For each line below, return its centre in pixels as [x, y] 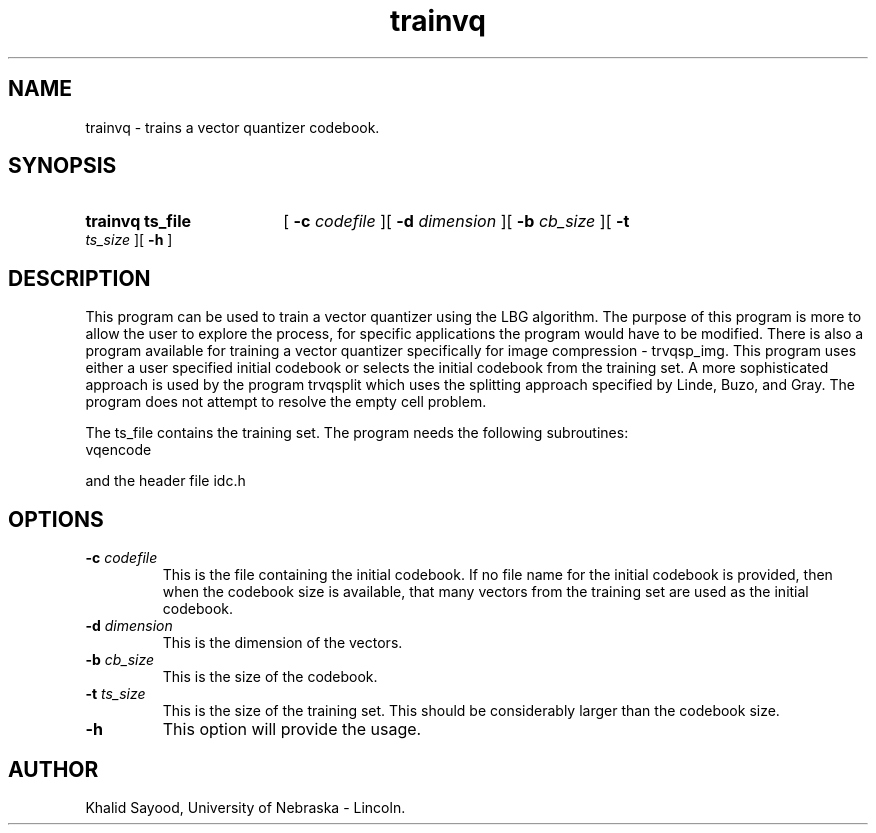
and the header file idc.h [165, 481]
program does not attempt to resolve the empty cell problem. [286, 402]
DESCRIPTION [79, 278]
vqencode [118, 450]
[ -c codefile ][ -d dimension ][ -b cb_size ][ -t [456, 221]
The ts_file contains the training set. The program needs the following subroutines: [357, 433]
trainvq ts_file [138, 221]
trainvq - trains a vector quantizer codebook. [232, 127]
